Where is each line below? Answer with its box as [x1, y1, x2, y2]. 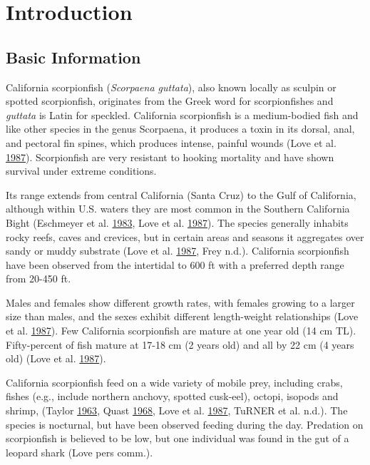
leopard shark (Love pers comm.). [6, 444, 153, 459]
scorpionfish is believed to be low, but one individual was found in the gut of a [6, 431, 349, 446]
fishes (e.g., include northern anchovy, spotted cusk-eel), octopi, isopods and [6, 389, 339, 404]
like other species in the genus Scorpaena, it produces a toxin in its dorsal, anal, [6, 121, 355, 136]
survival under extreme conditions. [6, 163, 157, 178]
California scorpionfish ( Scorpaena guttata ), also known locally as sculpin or [6, 79, 336, 94]
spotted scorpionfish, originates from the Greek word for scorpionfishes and [6, 93, 334, 108]
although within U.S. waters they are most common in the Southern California [6, 201, 350, 216]
